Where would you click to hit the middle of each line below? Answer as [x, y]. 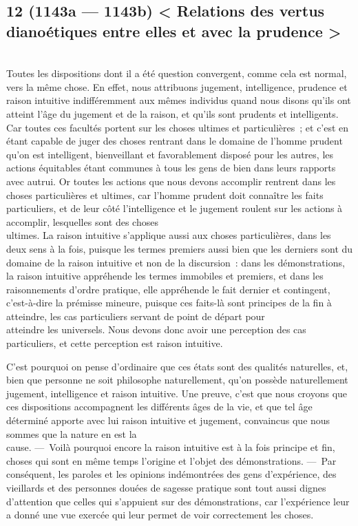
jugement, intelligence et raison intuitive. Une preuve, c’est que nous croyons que [177, 393]
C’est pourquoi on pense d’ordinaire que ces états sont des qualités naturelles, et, [177, 366]
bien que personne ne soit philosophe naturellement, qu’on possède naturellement [177, 380]
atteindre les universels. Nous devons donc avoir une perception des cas [156, 329]
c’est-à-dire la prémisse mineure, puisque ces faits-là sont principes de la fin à [169, 303]
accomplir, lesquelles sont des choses [82, 221]
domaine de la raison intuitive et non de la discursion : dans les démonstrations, [176, 262]
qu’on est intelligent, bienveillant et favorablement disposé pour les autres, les [170, 154]
